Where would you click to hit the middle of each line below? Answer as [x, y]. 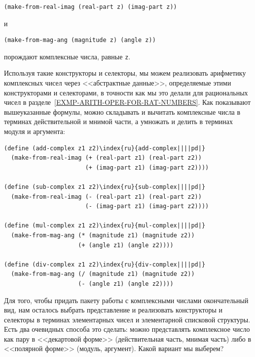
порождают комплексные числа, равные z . [67, 56]
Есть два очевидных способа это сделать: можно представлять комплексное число [127, 329]
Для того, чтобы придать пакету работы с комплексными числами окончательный [126, 300]
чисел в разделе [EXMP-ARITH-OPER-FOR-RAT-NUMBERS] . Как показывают [127, 102]
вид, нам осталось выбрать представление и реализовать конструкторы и [113, 310]
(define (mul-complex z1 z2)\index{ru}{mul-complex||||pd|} [105, 226]
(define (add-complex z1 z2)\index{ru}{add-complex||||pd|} [105, 148]
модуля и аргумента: [35, 131]
